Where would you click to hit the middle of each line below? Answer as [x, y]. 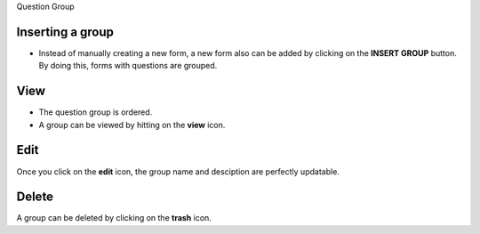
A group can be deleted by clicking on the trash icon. [114, 218]
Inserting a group [65, 32]
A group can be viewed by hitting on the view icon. [132, 125]
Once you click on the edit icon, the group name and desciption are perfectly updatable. [178, 171]
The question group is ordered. [96, 112]
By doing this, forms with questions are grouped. [128, 66]
